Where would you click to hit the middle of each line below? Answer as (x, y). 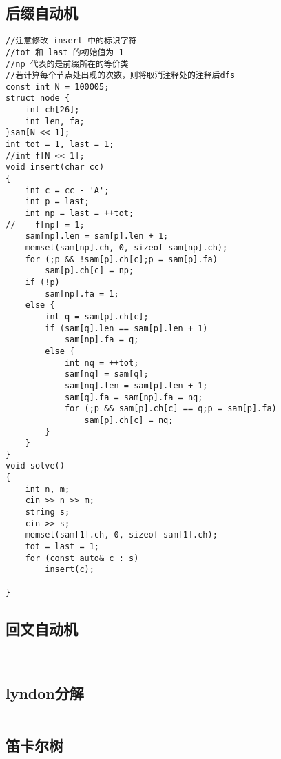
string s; (48, 512)
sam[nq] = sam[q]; (106, 374)
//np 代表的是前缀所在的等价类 (67, 64)
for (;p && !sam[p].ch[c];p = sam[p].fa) (121, 259)
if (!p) (42, 282)
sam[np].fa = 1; (82, 294)
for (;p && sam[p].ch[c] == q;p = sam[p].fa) (170, 409)
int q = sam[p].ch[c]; (97, 316)
